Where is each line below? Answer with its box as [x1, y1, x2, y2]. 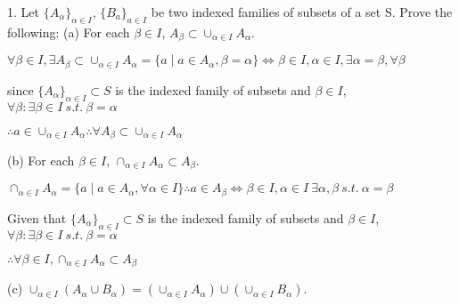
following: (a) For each [7, 22, 130, 41]
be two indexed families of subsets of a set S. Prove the [151, 3, 453, 20]
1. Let [7, 3, 39, 20]
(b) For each [7, 150, 75, 169]
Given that [7, 208, 67, 227]
